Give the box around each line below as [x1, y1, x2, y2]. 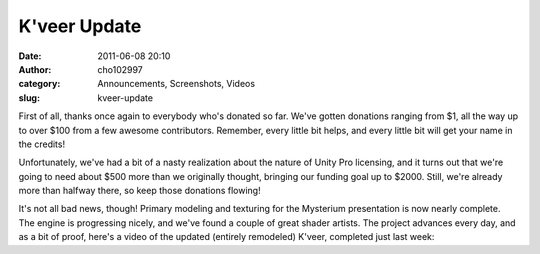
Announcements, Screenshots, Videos [97, 78, 255, 90]
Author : [18, 63, 52, 75]
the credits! [18, 138, 65, 150]
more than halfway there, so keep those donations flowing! [18, 185, 261, 197]
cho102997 [97, 63, 144, 75]
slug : [18, 91, 40, 104]
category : [18, 78, 61, 90]
